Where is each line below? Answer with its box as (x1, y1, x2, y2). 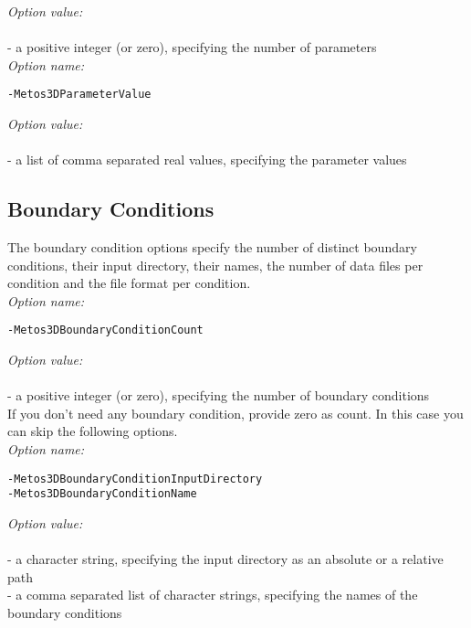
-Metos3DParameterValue (7, 88, 152, 101)
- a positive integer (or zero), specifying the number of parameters (7, 37, 377, 57)
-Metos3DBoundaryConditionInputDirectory (7, 472, 263, 485)
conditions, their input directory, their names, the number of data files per (7, 255, 424, 274)
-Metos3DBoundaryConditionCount (7, 324, 204, 337)
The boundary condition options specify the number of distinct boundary (7, 238, 417, 257)
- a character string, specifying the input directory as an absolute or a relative (7, 549, 444, 569)
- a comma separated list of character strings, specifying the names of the (7, 585, 418, 604)
